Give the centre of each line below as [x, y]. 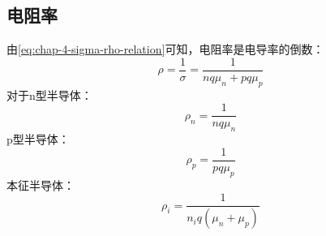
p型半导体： [38, 139]
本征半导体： [41, 185]
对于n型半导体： [49, 94]
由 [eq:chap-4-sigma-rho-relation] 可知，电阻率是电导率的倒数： [165, 49]
